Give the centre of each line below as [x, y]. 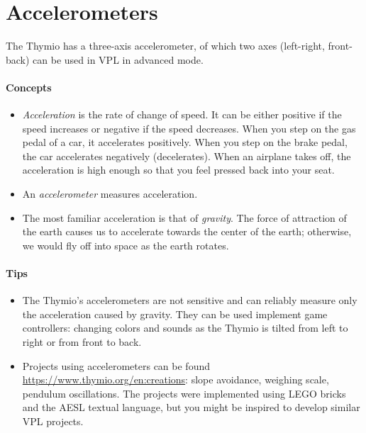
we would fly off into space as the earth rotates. [126, 245]
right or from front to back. [82, 342]
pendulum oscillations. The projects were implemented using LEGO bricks [184, 393]
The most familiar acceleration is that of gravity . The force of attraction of [184, 217]
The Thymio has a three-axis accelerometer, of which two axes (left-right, [165, 46]
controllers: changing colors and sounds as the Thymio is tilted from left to [185, 328]
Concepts [29, 87]
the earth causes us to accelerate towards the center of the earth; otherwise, [187, 231]
